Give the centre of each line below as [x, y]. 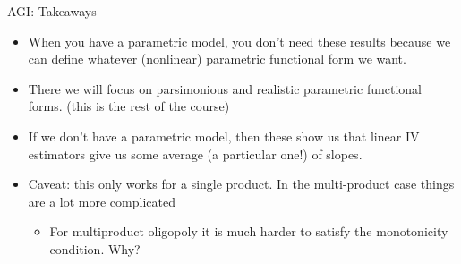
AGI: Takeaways [52, 11]
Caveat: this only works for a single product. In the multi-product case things [241, 184]
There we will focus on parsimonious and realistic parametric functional [225, 88]
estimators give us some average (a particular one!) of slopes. [195, 153]
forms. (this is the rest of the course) [129, 106]
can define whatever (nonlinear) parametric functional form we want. [217, 59]
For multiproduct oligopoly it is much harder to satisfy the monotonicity [249, 231]
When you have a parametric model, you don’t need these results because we [239, 41]
